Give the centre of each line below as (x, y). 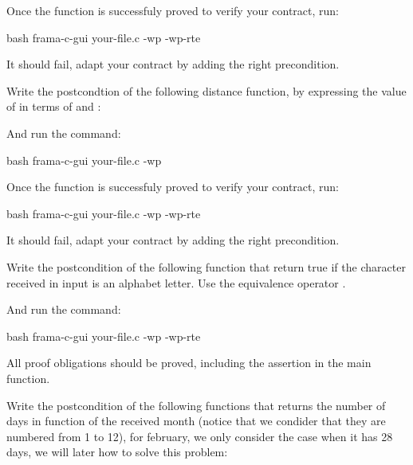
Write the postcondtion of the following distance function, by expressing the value (206, 90)
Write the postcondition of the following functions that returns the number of (196, 405)
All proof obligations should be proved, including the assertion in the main (189, 363)
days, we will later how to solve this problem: (117, 452)
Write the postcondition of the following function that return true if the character (206, 266)
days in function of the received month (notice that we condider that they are (196, 421)
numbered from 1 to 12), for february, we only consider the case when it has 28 (200, 436)
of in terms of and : (54, 106)
